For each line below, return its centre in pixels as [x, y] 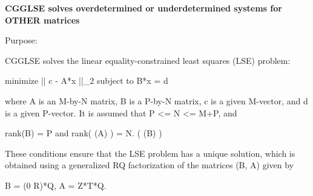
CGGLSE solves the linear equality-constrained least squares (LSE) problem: [148, 60]
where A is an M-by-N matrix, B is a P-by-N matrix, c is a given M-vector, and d [156, 100]
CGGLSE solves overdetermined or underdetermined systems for [143, 8]
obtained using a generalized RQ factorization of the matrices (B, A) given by [150, 165]
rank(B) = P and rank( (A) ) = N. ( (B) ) [84, 133]
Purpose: [21, 40]
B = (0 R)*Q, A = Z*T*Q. [56, 185]
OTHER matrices [42, 20]
